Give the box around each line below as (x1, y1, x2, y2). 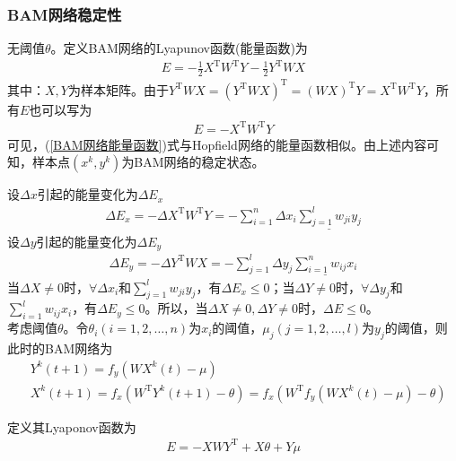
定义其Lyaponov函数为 (7, 417, 136, 436)
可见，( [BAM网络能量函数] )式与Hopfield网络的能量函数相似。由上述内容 (7, 135, 426, 153)
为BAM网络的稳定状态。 (121, 152, 265, 171)
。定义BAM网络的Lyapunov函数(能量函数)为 (50, 39, 308, 57)
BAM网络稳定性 (7, 3, 122, 25)
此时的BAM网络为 (7, 338, 113, 357)
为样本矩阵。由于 (67, 80, 169, 99)
